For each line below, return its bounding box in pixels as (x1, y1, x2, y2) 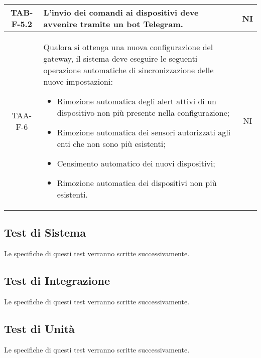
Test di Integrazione (4, 273, 110, 288)
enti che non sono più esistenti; (57, 138, 166, 149)
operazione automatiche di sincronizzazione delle (43, 64, 214, 76)
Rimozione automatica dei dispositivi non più (57, 177, 217, 189)
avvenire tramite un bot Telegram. (43, 18, 183, 30)
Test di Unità (4, 320, 75, 336)
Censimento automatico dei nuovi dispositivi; (57, 157, 215, 169)
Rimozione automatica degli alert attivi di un (57, 95, 216, 107)
